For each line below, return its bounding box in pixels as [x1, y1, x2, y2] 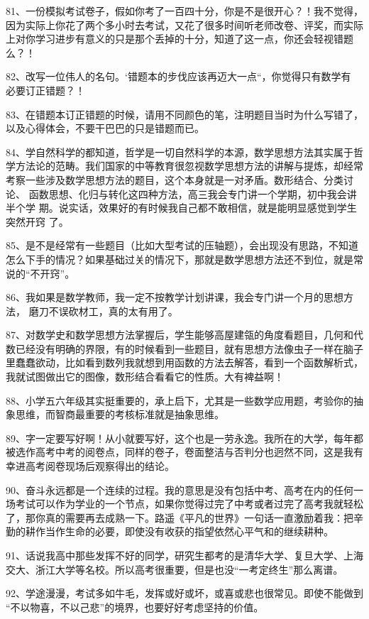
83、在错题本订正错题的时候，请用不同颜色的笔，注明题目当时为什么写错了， [6, 106, 363, 121]
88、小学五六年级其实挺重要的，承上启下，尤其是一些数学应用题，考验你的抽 [6, 393, 363, 407]
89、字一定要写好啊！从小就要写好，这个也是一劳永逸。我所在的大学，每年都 [6, 430, 363, 445]
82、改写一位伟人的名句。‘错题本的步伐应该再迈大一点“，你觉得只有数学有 [6, 69, 351, 84]
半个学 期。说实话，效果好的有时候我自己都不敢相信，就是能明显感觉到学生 [6, 200, 357, 215]
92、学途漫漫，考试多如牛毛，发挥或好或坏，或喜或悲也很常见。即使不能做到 [6, 586, 363, 601]
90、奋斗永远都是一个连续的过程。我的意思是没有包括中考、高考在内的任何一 [6, 482, 363, 497]
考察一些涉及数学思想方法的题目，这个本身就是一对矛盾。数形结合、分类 [6, 172, 343, 187]
